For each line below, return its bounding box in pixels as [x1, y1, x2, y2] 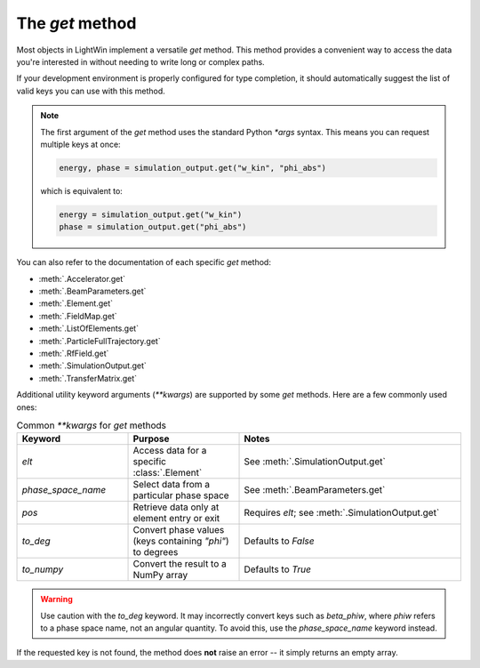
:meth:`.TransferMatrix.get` [38, 373, 138, 383]
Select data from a [132, 479, 211, 491]
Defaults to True [244, 563, 311, 575]
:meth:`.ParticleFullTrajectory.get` [38, 335, 161, 346]
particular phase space [132, 489, 230, 502]
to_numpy [21, 563, 64, 575]
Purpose [132, 432, 170, 445]
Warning [40, 594, 73, 605]
